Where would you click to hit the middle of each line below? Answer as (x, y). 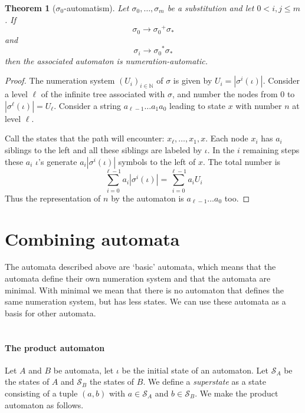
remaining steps (271, 150)
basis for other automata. (50, 313)
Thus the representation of (53, 198)
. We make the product (237, 393)
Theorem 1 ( (30, 8)
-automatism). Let (96, 8)
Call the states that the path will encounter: (85, 138)
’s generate (58, 161)
